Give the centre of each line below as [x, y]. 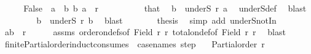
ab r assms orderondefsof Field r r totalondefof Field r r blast [145, 32]
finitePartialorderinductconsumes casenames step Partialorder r [135, 43]
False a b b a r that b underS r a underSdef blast [165, 8]
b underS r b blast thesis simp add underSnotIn [156, 20]
